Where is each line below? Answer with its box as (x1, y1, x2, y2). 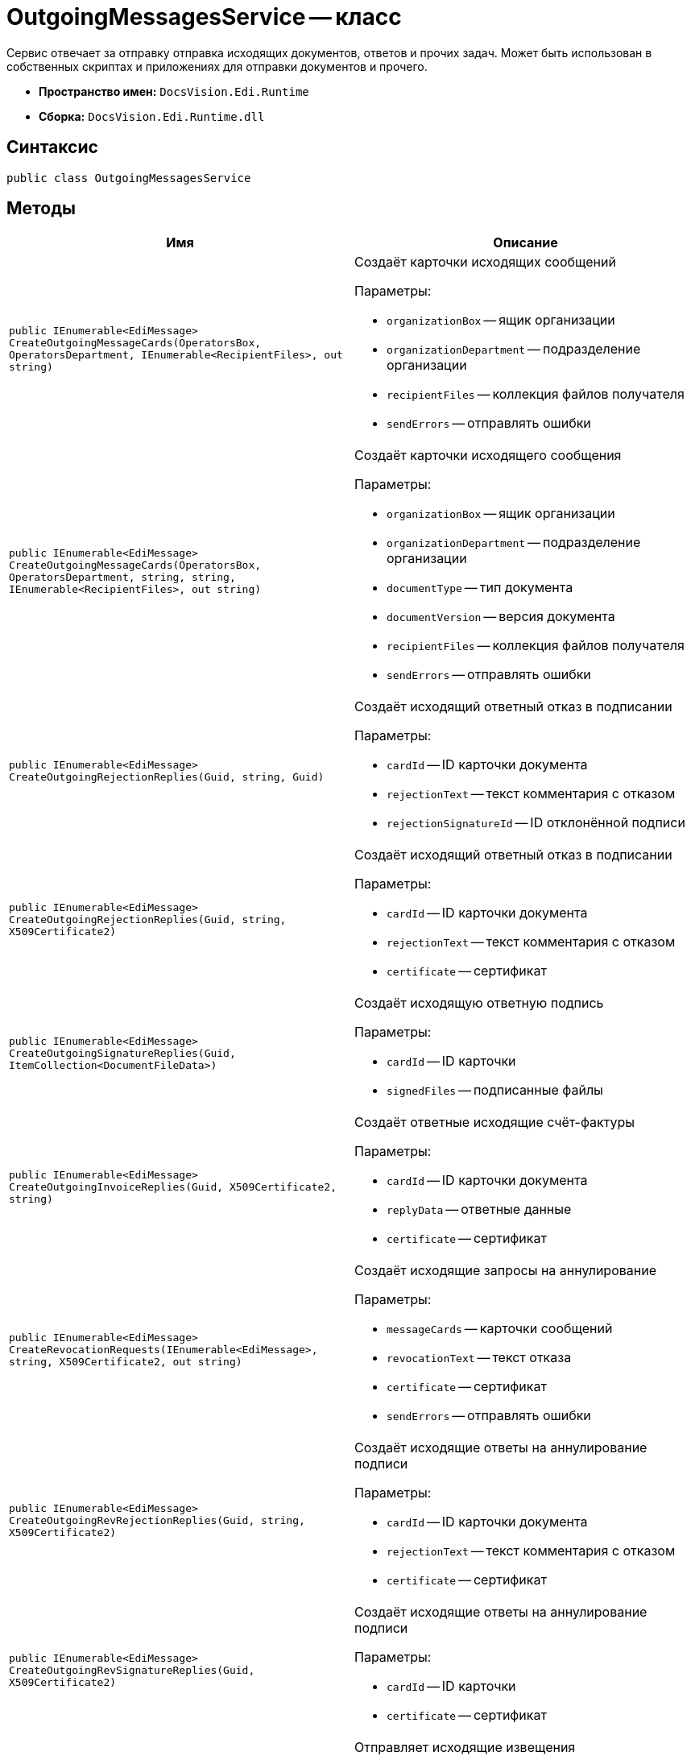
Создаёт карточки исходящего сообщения (354, 447, 622, 464)
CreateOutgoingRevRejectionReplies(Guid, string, (9, 1514, 305, 1526)
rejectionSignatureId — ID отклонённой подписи (387, 814, 685, 831)
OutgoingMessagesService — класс (6, 3, 402, 31)
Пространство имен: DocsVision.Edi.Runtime (39, 84, 309, 98)
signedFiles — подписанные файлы (387, 1082, 603, 1099)
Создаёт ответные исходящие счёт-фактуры (354, 1114, 635, 1131)
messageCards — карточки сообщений (387, 1320, 613, 1337)
